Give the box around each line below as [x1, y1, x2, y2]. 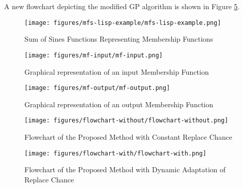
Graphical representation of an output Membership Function [24, 99, 214, 109]
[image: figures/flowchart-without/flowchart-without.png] [24, 117, 228, 124]
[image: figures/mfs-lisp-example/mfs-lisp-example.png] [24, 19, 221, 26]
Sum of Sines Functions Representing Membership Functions [24, 34, 213, 44]
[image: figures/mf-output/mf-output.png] [24, 84, 170, 92]
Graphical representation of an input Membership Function [24, 66, 209, 77]
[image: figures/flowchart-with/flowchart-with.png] [24, 149, 206, 157]
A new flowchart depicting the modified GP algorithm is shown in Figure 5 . [4, 1, 240, 11]
